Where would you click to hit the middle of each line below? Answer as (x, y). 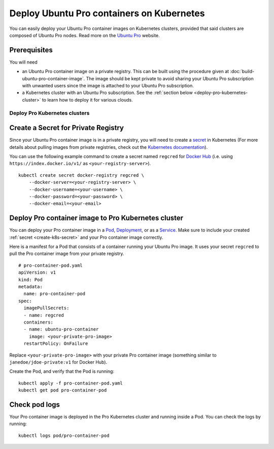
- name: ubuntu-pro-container (61, 329)
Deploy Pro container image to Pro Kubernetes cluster (96, 218)
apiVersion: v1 (37, 272)
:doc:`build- (242, 72)
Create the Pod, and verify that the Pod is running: (62, 371)
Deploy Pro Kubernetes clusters (49, 113)
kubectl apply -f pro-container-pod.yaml (71, 383)
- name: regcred (44, 315)
